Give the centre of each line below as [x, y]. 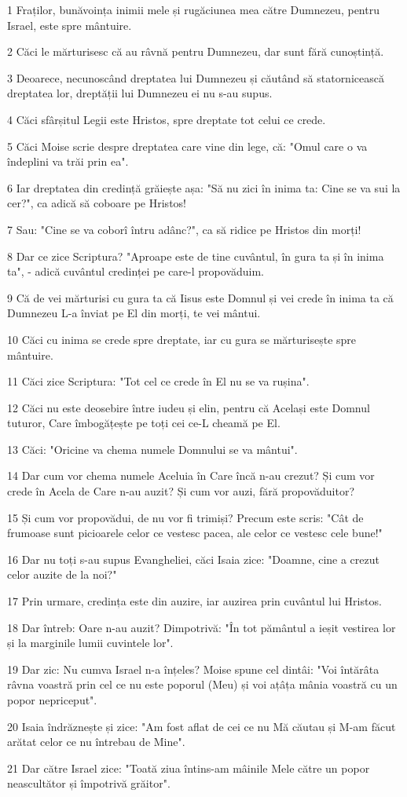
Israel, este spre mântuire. [70, 25]
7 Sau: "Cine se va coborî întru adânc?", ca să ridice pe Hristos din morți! [184, 229]
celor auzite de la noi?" [62, 574]
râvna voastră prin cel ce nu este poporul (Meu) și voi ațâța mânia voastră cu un [202, 684]
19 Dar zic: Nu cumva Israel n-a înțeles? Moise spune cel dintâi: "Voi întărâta [193, 669]
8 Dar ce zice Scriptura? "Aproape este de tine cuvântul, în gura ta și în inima [196, 256]
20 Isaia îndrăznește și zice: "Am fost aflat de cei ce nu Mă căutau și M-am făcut [202, 726]
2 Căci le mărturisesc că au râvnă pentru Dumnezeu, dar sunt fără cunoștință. [196, 51]
